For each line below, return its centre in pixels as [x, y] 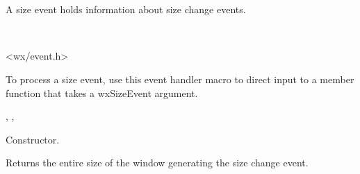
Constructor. [33, 139]
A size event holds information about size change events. [126, 9]
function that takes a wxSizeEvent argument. [102, 93]
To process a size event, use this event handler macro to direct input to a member [180, 79]
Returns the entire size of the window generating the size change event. [157, 163]
